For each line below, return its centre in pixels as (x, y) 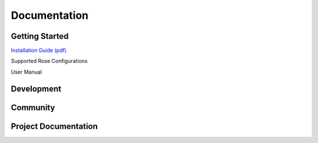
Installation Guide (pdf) (39, 51)
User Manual (26, 72)
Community (33, 107)
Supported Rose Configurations (49, 61)
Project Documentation (54, 126)
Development (36, 89)
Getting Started (40, 36)
